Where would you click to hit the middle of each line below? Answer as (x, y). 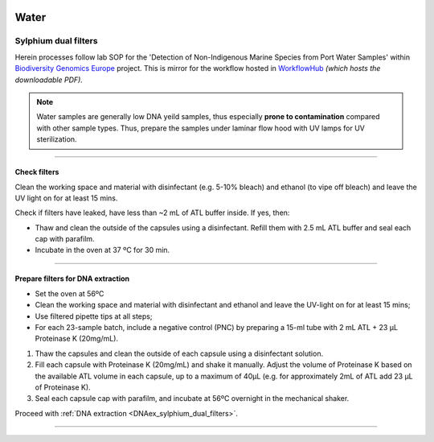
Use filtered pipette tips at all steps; (94, 316)
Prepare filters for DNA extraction (72, 279)
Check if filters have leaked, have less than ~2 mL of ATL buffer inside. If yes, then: (152, 213)
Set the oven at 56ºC (70, 293)
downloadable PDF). (49, 80)
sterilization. (57, 139)
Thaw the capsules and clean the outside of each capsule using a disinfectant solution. (179, 353)
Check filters (37, 172)
